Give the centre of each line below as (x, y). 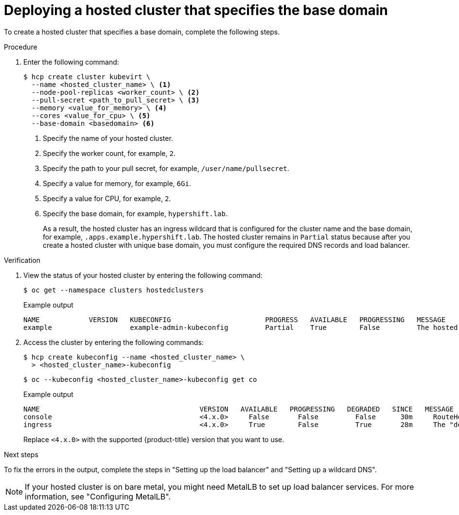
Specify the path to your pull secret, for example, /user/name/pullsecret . (166, 168)
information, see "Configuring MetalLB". (98, 496)
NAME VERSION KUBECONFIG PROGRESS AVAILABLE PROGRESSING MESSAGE (235, 319)
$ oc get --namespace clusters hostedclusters (114, 290)
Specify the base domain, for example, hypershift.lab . (135, 213)
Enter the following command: (71, 62)
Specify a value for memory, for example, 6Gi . (117, 183)
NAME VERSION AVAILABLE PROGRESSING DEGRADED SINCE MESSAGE (239, 409)
